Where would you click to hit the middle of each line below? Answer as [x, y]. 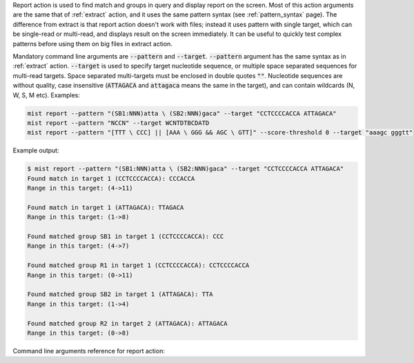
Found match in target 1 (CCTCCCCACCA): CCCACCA [111, 178]
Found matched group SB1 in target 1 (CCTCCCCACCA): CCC [126, 236]
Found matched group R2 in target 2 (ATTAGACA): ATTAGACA [127, 323]
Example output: [36, 150]
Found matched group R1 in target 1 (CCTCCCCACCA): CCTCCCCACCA [138, 265]
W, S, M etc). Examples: [47, 95]
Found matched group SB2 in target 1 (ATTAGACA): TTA [120, 294]
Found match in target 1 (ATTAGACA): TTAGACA [106, 207]
